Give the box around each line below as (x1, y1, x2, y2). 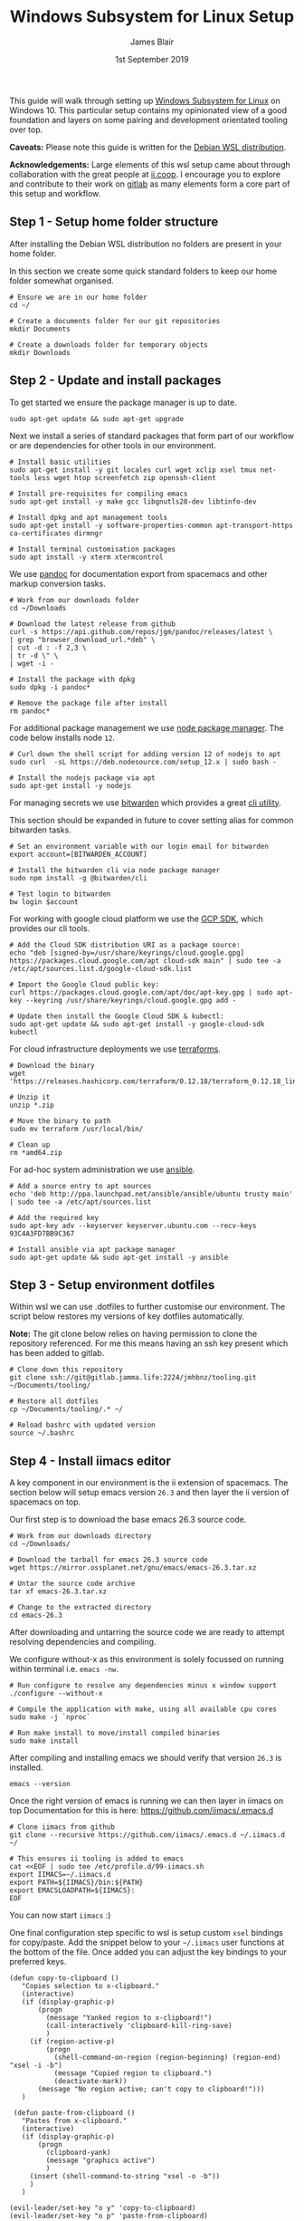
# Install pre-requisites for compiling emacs (9, 489, 188, 498)
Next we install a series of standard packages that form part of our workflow (9, 430, 294, 441)
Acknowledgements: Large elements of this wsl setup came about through (9, 159, 291, 169)
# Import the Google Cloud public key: (9, 980, 160, 989)
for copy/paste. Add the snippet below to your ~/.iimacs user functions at (9, 1937, 285, 1948)
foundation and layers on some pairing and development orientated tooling (9, 114, 288, 125)
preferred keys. (9, 1957, 67, 1967)
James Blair (129, 36, 175, 47)
